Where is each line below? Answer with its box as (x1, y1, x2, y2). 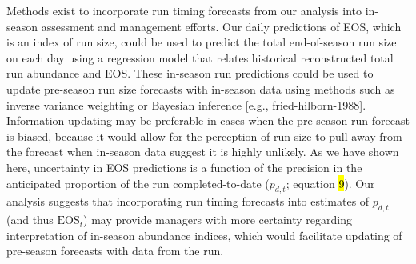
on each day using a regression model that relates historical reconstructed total (6, 49, 394, 66)
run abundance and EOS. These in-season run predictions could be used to (6, 65, 374, 82)
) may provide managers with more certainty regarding (83, 211, 352, 228)
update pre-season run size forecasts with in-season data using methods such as (6, 80, 395, 97)
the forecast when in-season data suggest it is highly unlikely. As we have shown (6, 143, 399, 160)
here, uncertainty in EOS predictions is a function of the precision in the (6, 158, 362, 175)
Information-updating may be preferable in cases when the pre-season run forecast (6, 112, 410, 129)
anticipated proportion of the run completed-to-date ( (6, 174, 270, 191)
